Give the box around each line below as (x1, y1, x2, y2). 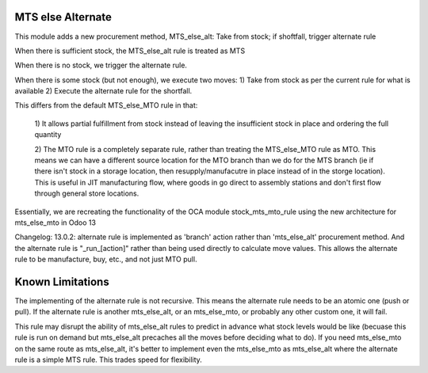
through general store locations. (34, 188, 139, 198)
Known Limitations (14, 275, 110, 288)
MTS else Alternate (14, 10, 113, 24)
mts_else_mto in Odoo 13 (14, 218, 97, 227)
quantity (34, 130, 62, 139)
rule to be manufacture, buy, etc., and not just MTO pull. (14, 254, 197, 265)
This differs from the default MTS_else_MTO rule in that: (14, 101, 198, 110)
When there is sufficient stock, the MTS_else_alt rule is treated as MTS (14, 46, 246, 55)
